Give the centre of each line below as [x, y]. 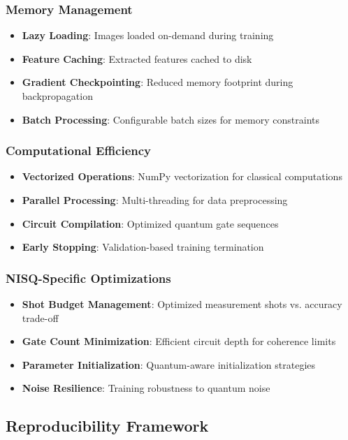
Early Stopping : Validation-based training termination [143, 247]
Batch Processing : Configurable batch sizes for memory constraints [171, 119]
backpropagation [57, 96]
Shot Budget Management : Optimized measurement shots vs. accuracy [182, 304]
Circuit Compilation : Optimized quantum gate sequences [150, 223]
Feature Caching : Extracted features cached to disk [137, 58]
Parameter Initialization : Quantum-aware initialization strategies [169, 364]
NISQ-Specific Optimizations [88, 278]
